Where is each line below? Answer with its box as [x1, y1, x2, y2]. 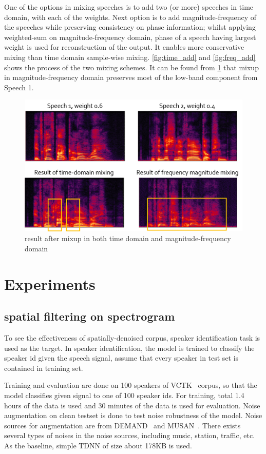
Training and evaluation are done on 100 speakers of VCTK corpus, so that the [4, 380, 257, 390]
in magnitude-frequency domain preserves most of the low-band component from [4, 72, 258, 83]
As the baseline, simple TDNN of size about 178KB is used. [4, 440, 192, 450]
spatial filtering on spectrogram [4, 308, 175, 324]
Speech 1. [4, 82, 34, 92]
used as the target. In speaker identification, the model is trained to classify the [4, 342, 255, 353]
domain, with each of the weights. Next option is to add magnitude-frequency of [4, 11, 256, 22]
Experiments [4, 273, 96, 294]
